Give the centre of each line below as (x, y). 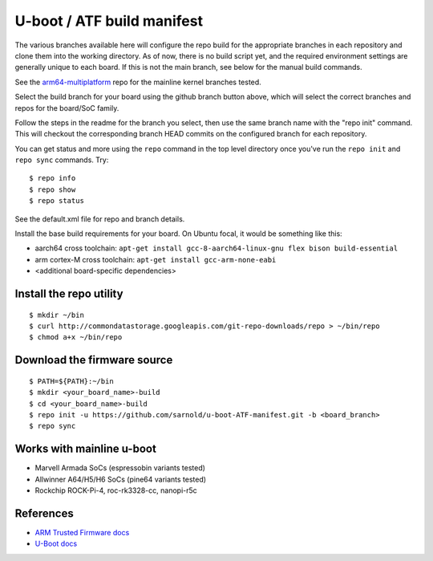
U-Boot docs (56, 544)
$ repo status (57, 201)
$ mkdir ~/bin (57, 315)
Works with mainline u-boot (85, 449)
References (44, 513)
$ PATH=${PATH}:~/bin (71, 381)
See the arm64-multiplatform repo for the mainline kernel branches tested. (138, 82)
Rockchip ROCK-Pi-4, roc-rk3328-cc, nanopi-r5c (116, 490)
